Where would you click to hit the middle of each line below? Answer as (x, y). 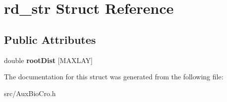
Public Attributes (50, 39)
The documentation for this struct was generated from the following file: (114, 77)
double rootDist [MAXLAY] (48, 60)
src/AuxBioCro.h (30, 93)
